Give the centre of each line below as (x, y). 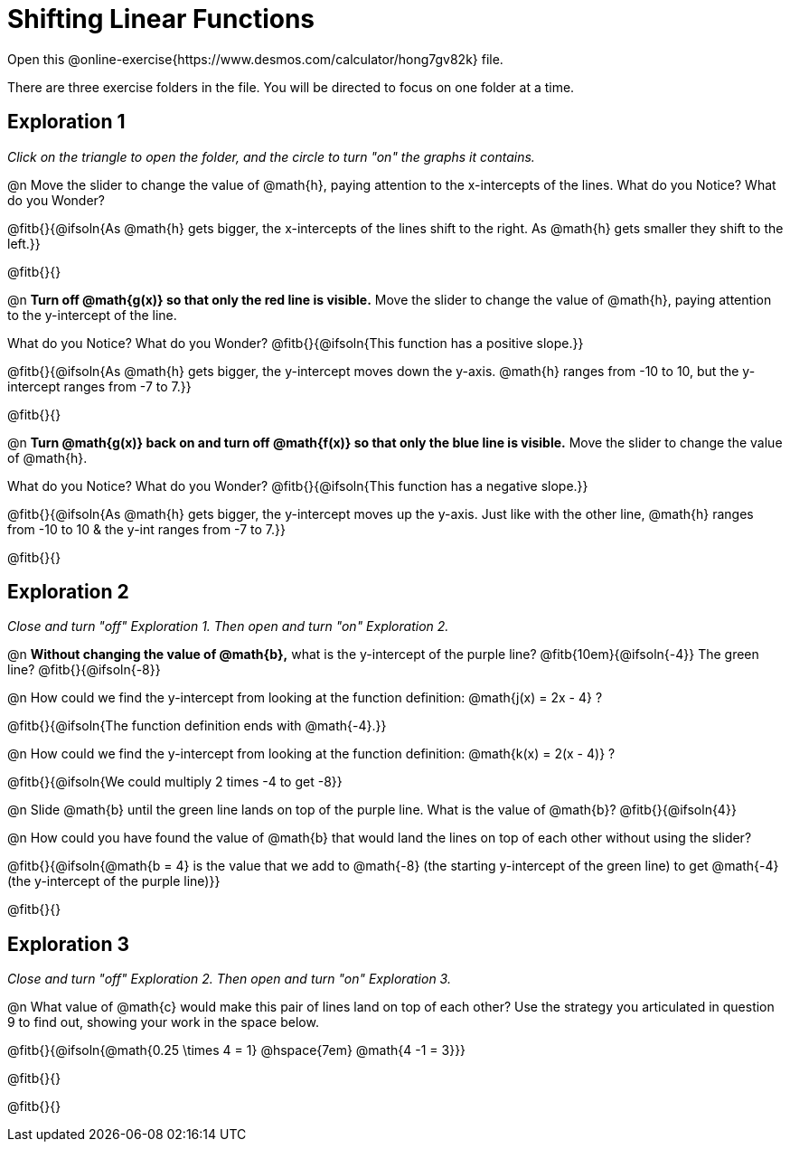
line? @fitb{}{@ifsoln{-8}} (84, 670)
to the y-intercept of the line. (92, 315)
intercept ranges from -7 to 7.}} (99, 386)
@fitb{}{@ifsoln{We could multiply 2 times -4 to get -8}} (175, 782)
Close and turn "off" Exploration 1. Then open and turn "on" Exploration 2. (228, 626)
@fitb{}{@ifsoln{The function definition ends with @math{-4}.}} (197, 726)
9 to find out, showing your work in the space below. (163, 1022)
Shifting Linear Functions (161, 19)
